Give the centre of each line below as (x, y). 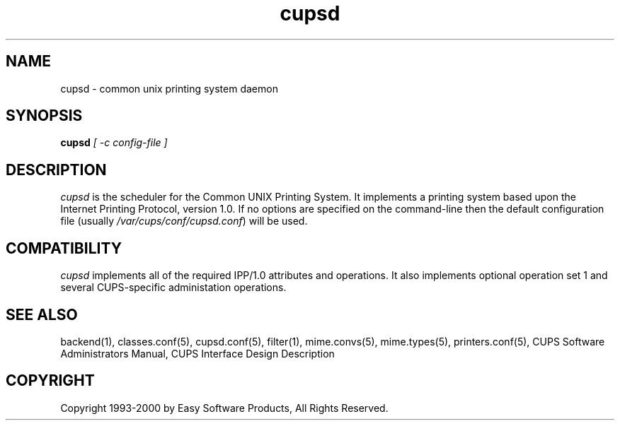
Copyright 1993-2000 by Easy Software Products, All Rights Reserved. (224, 408)
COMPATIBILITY (64, 248)
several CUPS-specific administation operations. (173, 288)
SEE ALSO (42, 314)
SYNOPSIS (44, 116)
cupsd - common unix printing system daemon (169, 88)
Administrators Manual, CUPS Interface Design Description (197, 353)
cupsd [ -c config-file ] (114, 143)
